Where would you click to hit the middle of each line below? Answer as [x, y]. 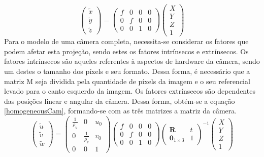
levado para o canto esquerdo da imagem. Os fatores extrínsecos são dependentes [130, 91]
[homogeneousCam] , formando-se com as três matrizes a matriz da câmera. [121, 111]
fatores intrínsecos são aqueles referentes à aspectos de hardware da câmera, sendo [132, 61]
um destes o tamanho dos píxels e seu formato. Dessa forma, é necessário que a [127, 71]
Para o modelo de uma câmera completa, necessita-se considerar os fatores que [126, 41]
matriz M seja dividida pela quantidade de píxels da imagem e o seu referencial [127, 81]
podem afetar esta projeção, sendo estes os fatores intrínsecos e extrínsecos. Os [126, 51]
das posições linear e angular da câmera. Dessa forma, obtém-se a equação [120, 101]
